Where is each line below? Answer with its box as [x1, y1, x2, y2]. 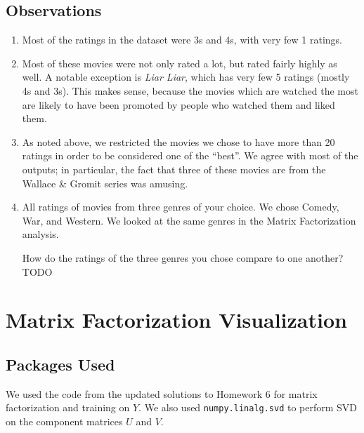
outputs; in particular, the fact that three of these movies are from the [22, 161, 326, 176]
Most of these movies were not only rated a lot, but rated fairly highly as [22, 55, 337, 70]
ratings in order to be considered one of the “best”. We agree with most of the [22, 148, 358, 163]
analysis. [22, 227, 59, 241]
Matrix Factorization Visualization [6, 305, 347, 334]
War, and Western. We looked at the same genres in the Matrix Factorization [22, 213, 356, 227]
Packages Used [6, 353, 115, 375]
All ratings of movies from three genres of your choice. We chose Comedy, [22, 199, 339, 214]
